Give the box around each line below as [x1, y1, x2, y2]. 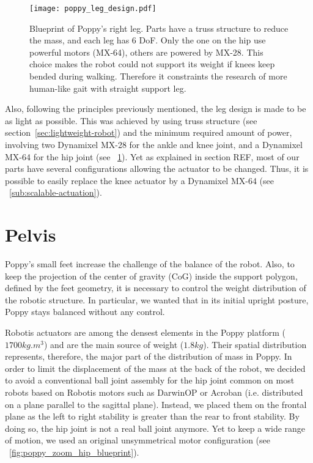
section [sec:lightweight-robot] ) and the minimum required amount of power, [5, 126, 292, 139]
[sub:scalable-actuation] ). [9, 186, 102, 199]
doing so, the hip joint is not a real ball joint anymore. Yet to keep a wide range [5, 421, 306, 434]
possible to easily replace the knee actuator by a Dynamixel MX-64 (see [5, 174, 274, 187]
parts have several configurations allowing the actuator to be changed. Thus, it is [5, 162, 309, 175]
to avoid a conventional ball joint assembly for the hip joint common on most [5, 374, 295, 387]
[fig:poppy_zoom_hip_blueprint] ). [9, 446, 139, 458]
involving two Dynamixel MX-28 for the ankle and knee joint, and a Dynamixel [5, 138, 303, 150]
